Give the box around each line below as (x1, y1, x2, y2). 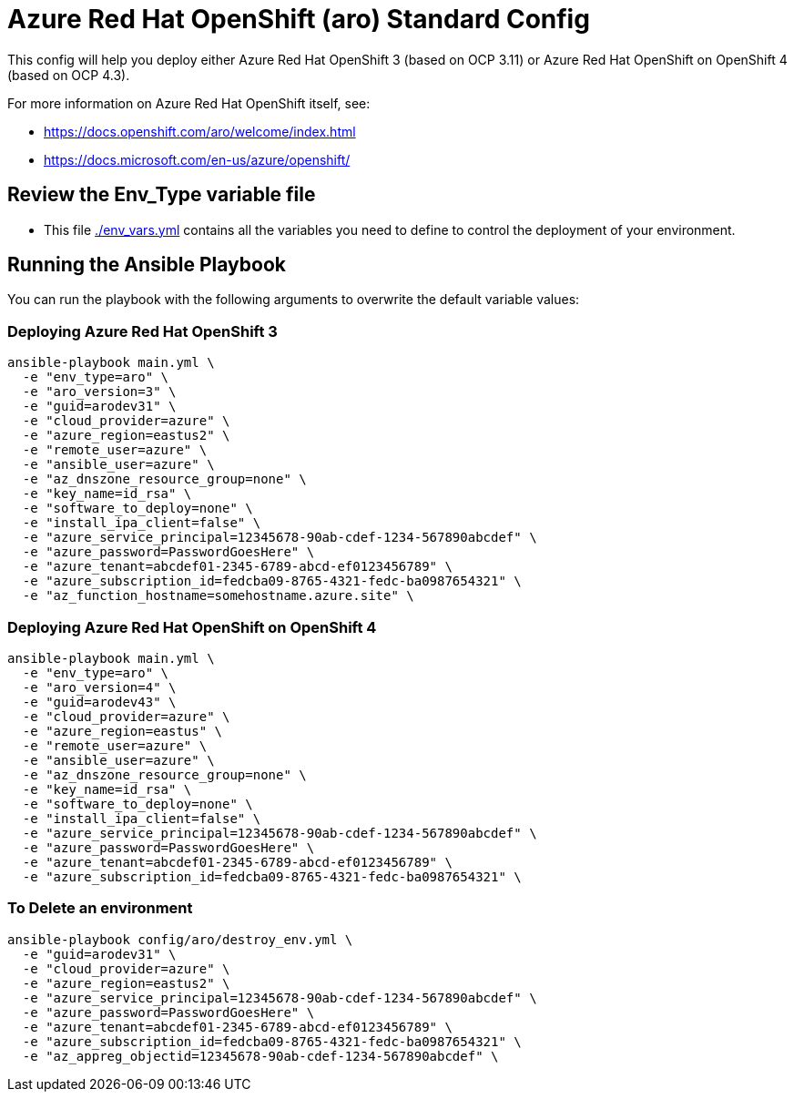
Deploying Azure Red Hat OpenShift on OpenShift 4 (7, 617, 377, 636)
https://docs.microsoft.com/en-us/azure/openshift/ (44, 151, 351, 168)
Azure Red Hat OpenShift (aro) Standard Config (7, 4, 590, 35)
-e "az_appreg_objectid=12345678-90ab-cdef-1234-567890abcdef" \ (22, 1048, 499, 1063)
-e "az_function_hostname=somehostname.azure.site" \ (22, 588, 414, 604)
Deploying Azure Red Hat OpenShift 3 (7, 321, 278, 341)
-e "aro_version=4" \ (22, 679, 177, 695)
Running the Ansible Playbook (7, 253, 286, 277)
